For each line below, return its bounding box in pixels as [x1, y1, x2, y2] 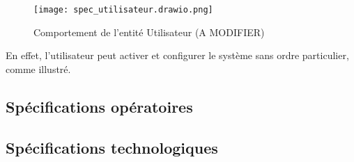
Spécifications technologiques [6, 136, 218, 158]
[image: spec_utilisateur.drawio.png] [33, 5, 213, 15]
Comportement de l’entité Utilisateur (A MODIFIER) [33, 24, 265, 39]
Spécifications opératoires [6, 95, 193, 117]
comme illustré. [6, 61, 71, 76]
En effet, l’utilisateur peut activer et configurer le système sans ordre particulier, [6, 48, 349, 63]
